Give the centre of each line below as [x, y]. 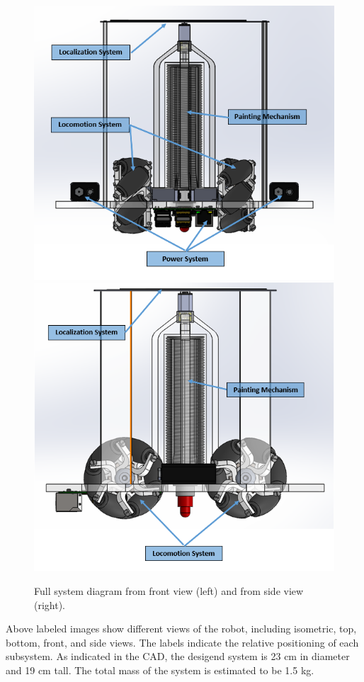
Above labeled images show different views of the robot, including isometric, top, [181, 629]
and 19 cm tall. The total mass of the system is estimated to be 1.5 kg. [160, 670]
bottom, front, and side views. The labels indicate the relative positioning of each [182, 642]
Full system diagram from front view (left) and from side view [169, 590]
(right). [50, 604]
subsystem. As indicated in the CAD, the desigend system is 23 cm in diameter [178, 656]
